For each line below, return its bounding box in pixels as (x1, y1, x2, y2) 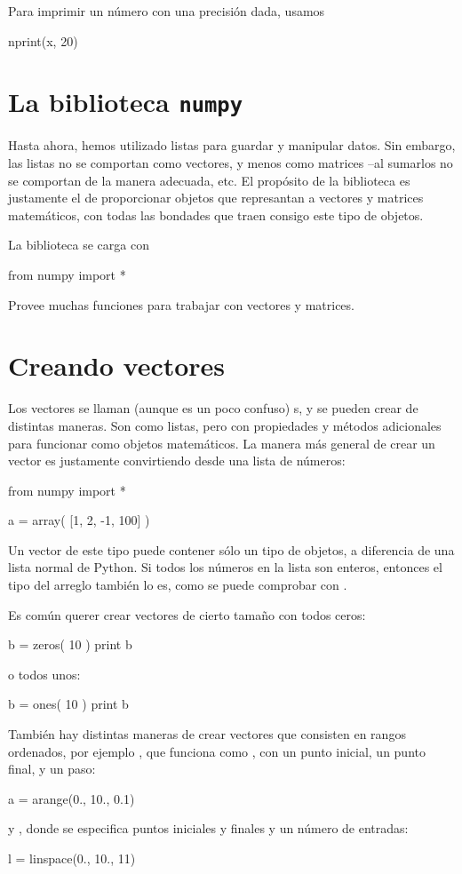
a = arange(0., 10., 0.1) (8, 789, 135, 807)
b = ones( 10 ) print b (8, 695, 129, 713)
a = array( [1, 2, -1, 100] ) (8, 511, 150, 529)
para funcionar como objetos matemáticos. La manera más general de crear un (8, 433, 435, 452)
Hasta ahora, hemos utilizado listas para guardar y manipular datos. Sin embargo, (8, 136, 456, 155)
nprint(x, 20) (8, 31, 78, 50)
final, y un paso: (8, 759, 96, 778)
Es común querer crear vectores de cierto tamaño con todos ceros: (8, 605, 366, 624)
